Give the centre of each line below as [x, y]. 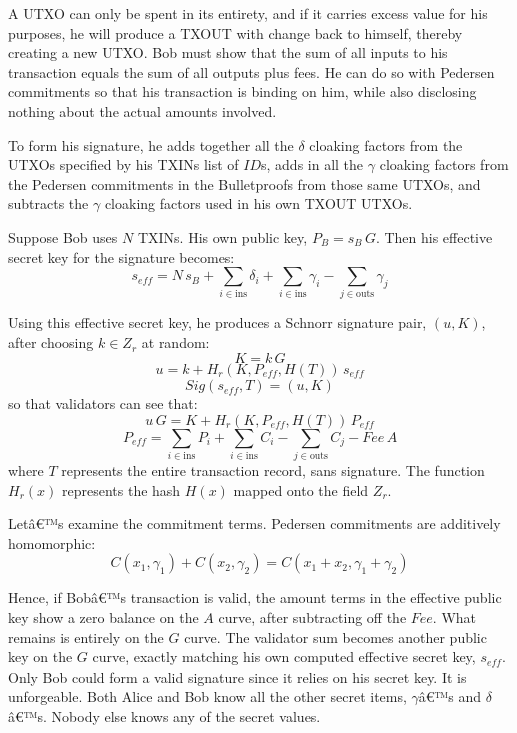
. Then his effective [434, 236]
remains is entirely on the [86, 636]
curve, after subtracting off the [312, 616]
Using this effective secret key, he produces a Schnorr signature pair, [217, 322]
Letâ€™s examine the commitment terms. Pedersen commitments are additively [254, 523]
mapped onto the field [301, 489]
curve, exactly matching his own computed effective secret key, [284, 656]
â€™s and [450, 696]
